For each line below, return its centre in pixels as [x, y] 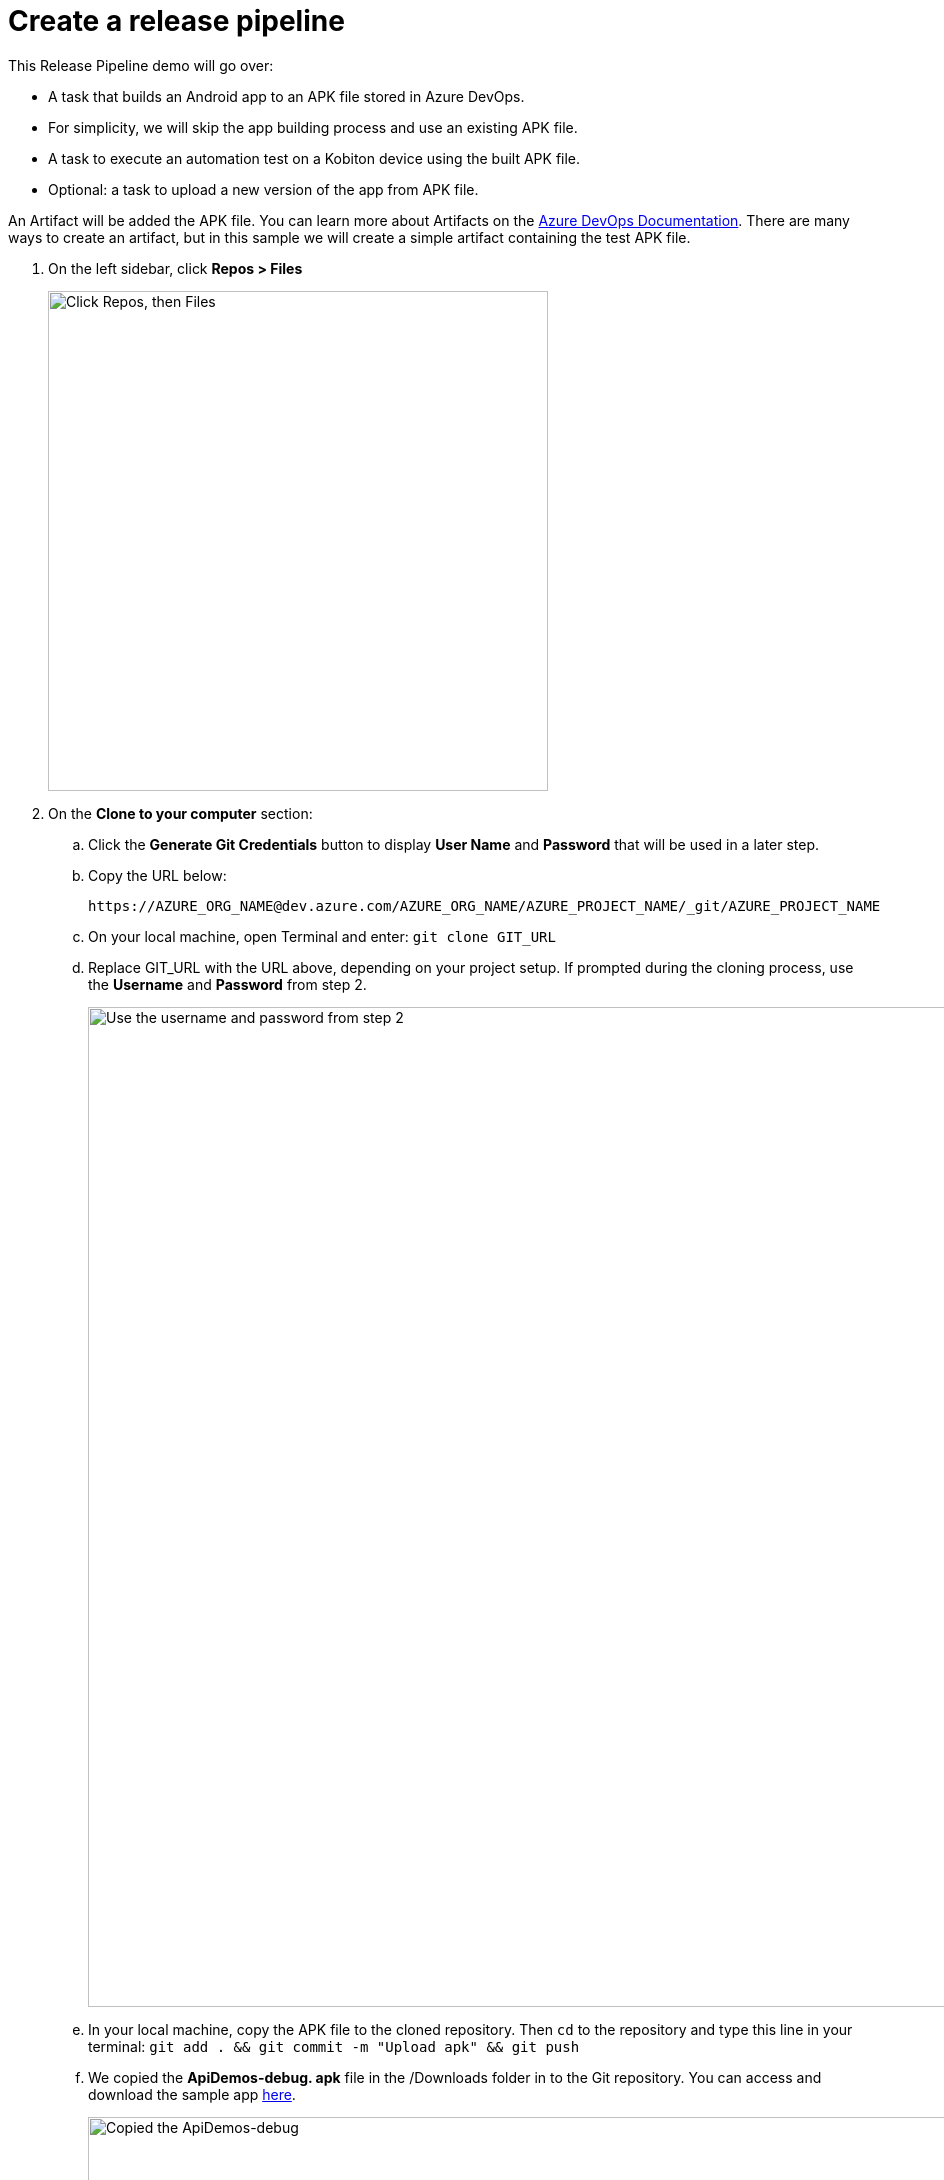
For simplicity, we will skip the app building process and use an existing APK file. [313, 127]
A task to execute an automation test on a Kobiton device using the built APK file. [314, 158]
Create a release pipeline [176, 21]
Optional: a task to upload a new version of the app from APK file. [263, 189]
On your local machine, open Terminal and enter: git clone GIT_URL [322, 936]
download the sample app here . [192, 2094]
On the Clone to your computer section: [180, 813]
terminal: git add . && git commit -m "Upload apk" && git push [334, 2046]
